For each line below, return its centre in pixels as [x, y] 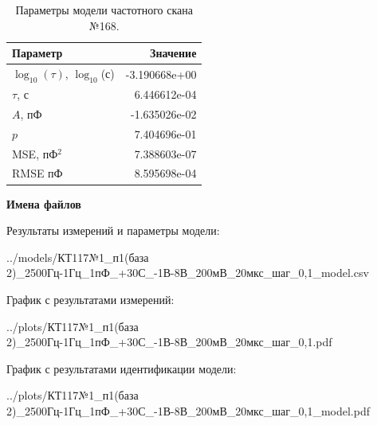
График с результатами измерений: [90, 299]
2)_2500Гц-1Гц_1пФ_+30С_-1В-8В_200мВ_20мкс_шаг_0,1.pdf [169, 342]
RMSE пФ [37, 173]
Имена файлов [44, 203]
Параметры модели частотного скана [104, 10]
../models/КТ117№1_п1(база [78, 257]
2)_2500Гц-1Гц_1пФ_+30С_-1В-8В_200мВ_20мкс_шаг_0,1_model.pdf [188, 410]
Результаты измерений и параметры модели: [113, 230]
